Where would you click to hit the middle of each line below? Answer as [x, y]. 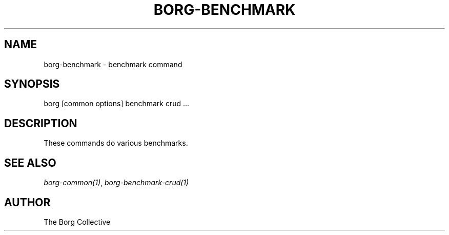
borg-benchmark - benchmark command [113, 64]
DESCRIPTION [41, 123]
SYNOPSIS [32, 84]
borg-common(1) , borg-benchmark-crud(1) [116, 183]
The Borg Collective [77, 222]
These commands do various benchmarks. [116, 143]
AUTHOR [27, 202]
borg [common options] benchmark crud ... [117, 104]
